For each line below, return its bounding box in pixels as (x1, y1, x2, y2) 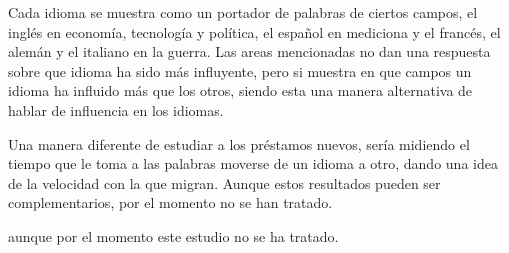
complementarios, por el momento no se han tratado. (8, 192, 333, 213)
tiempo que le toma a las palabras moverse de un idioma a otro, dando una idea (8, 153, 498, 174)
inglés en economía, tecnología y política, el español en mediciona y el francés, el (8, 21, 501, 42)
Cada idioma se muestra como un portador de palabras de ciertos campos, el (8, 2, 478, 22)
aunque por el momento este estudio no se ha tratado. (8, 225, 339, 246)
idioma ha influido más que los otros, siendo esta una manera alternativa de (8, 80, 473, 101)
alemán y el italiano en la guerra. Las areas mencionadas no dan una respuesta (8, 41, 491, 62)
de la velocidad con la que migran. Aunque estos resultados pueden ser (8, 172, 441, 193)
